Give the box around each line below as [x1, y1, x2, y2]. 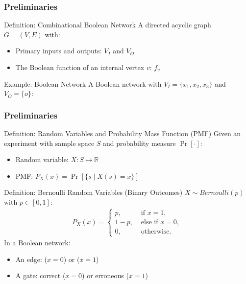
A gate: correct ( [15, 270, 66, 281]
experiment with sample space [4, 138, 95, 148]
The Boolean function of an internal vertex [15, 62, 145, 72]
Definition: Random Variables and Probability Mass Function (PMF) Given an [4, 128, 241, 138]
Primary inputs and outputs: [15, 46, 102, 56]
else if [141, 218, 158, 226]
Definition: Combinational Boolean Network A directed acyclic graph [4, 20, 211, 30]
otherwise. [141, 228, 172, 235]
